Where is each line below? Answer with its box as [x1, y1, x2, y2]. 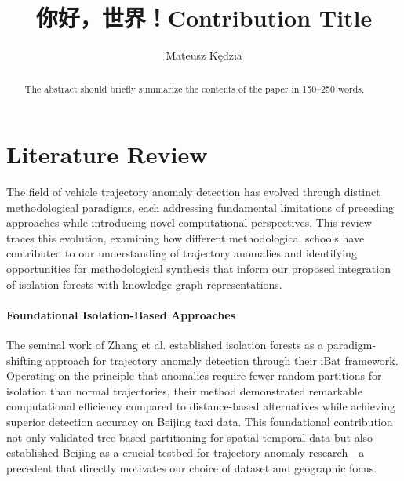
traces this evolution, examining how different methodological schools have [6, 229, 365, 246]
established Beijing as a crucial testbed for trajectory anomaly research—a [6, 444, 365, 461]
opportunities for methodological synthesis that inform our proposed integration [6, 261, 391, 277]
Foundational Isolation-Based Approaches [6, 306, 236, 322]
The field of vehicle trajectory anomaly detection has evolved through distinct [6, 184, 380, 200]
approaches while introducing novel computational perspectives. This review [6, 214, 372, 231]
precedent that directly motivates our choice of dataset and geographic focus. [6, 459, 377, 476]
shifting [6, 352, 42, 368]
